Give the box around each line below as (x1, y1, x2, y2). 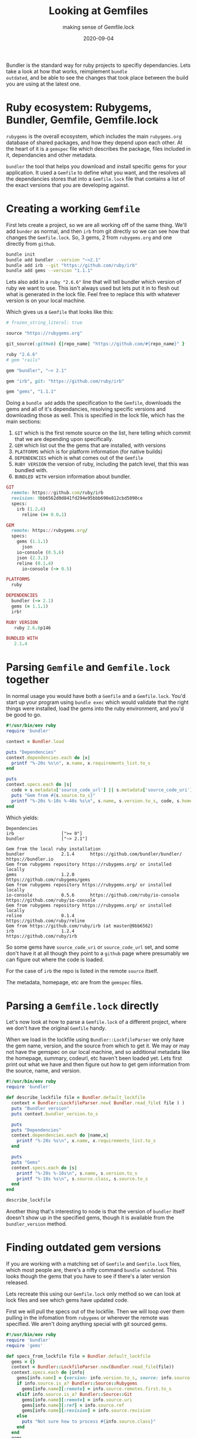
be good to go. (6, 711, 42, 718)
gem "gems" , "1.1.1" (6, 389, 57, 395)
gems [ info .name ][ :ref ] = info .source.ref (21, 1402, 125, 1408)
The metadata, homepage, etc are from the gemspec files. (6, 978, 143, 986)
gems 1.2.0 (6, 871, 75, 877)
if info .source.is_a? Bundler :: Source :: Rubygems (16, 1381, 138, 1386)
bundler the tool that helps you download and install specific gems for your (6, 162, 187, 169)
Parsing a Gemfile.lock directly (6, 999, 159, 1012)
